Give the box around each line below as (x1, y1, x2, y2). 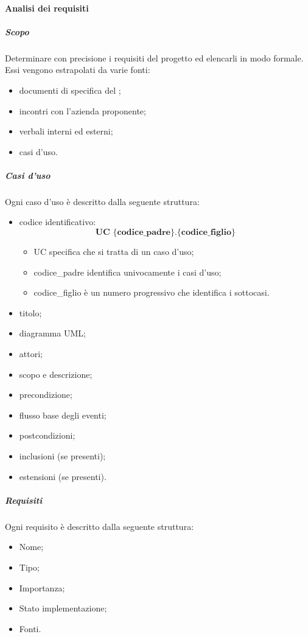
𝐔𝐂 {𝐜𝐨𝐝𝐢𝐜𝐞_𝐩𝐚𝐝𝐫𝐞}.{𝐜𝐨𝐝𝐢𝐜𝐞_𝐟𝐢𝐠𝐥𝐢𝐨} (95, 228, 236, 237)
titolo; (19, 306, 42, 319)
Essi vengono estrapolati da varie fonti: (5, 63, 150, 76)
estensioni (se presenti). (19, 470, 107, 482)
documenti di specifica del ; (19, 83, 121, 96)
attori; (19, 347, 43, 360)
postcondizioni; (19, 429, 75, 442)
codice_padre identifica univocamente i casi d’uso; (33, 265, 222, 278)
